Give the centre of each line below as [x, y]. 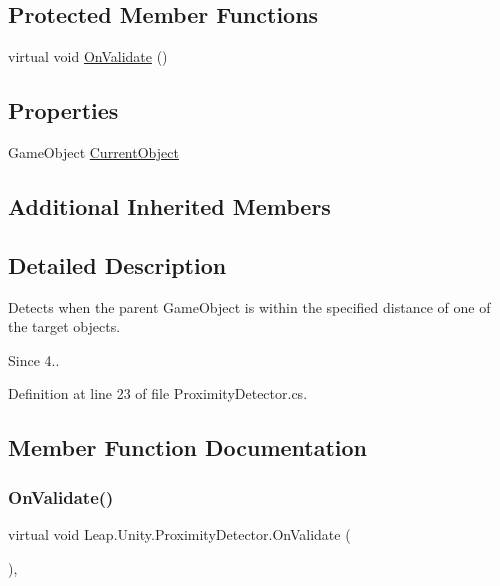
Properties [63, 110]
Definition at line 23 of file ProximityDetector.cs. [158, 393]
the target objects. [64, 326]
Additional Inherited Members [169, 205]
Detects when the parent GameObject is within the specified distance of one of [249, 306]
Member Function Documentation [188, 447]
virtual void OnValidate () [88, 56]
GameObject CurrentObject [93, 152]
